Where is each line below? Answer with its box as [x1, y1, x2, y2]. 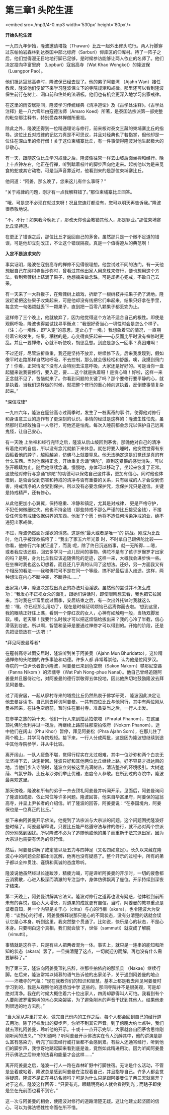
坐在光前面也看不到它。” [9, 1087, 58, 1093]
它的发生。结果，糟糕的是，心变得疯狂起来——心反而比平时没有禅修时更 [14, 333, 164, 339]
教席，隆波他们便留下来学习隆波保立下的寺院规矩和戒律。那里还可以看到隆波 [5, 85, 164, 91]
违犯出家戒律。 [5, 519, 36, 525]
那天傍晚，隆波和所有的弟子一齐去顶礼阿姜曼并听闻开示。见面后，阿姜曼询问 [5, 787, 164, 793]
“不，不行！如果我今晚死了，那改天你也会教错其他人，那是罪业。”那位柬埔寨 [5, 216, 161, 222]
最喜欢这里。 [5, 777, 32, 783]
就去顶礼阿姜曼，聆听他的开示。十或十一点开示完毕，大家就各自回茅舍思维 [5, 1026, 159, 1032]
